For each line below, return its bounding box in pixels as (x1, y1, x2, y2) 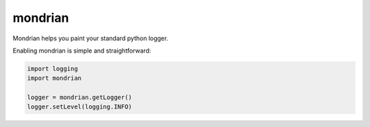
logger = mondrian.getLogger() (27, 94, 133, 102)
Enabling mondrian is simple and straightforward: (12, 46, 151, 55)
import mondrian (27, 74, 82, 82)
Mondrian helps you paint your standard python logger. (12, 34, 169, 42)
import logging (27, 65, 78, 72)
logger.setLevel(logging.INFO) (27, 103, 133, 111)
